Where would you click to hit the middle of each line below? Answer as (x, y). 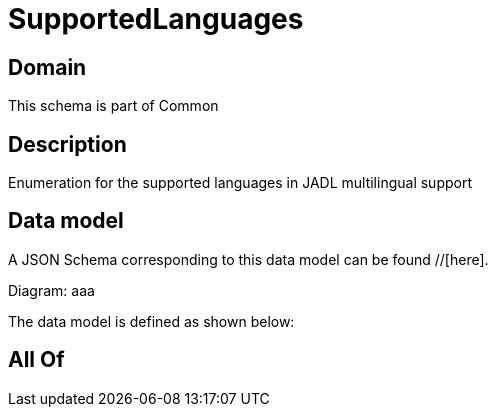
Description (67, 144)
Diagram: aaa (51, 290)
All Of (36, 360)
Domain (47, 67)
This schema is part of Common (113, 106)
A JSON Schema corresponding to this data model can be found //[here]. (248, 259)
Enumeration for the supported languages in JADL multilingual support (240, 183)
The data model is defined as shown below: (151, 321)
